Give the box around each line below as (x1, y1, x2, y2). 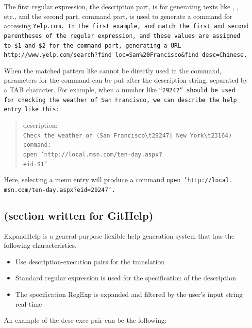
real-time (15, 298, 42, 309)
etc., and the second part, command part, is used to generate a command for (4, 11, 233, 21)
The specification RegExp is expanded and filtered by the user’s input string (15, 289, 243, 299)
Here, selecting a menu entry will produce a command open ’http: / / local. (4, 174, 233, 185)
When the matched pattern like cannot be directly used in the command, (4, 65, 222, 75)
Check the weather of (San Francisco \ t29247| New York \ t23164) (23, 132, 232, 139)
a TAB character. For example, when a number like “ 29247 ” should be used (4, 85, 235, 94)
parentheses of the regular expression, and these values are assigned (4, 32, 240, 39)
